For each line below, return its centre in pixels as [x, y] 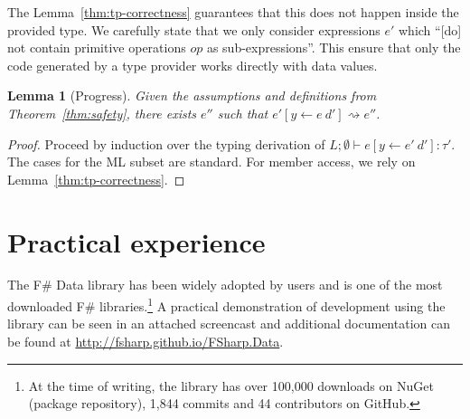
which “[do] [430, 29]
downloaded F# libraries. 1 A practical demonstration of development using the [226, 305]
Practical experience [136, 241]
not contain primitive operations [97, 48]
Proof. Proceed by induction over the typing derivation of [166, 143]
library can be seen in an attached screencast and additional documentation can [229, 324]
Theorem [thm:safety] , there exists [102, 113]
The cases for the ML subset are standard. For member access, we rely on [211, 162]
